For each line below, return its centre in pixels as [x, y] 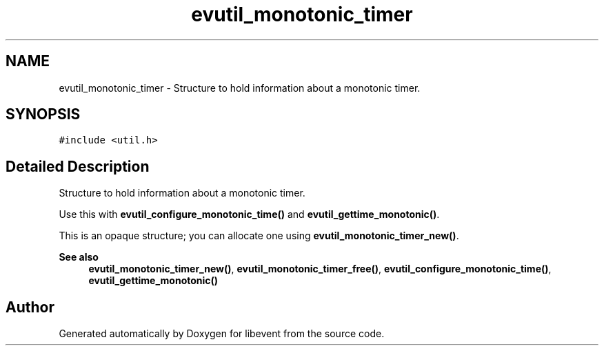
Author [30, 307]
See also [79, 257]
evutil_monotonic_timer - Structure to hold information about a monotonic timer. [240, 88]
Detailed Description [78, 166]
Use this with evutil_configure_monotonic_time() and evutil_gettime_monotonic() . [249, 214]
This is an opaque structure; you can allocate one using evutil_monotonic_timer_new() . [259, 236]
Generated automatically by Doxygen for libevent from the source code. [222, 334]
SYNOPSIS [43, 114]
